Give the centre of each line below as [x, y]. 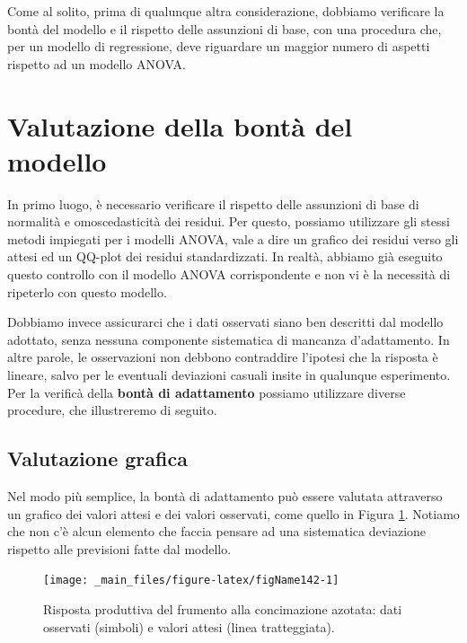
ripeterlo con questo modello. [87, 291]
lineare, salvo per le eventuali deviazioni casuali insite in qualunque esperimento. [229, 375]
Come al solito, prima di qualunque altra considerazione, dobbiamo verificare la [226, 11]
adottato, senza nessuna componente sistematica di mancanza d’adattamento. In [229, 339]
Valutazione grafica [97, 458]
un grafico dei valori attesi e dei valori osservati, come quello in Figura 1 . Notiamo [233, 513]
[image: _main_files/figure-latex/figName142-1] [191, 581]
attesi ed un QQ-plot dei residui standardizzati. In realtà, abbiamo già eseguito [225, 256]
